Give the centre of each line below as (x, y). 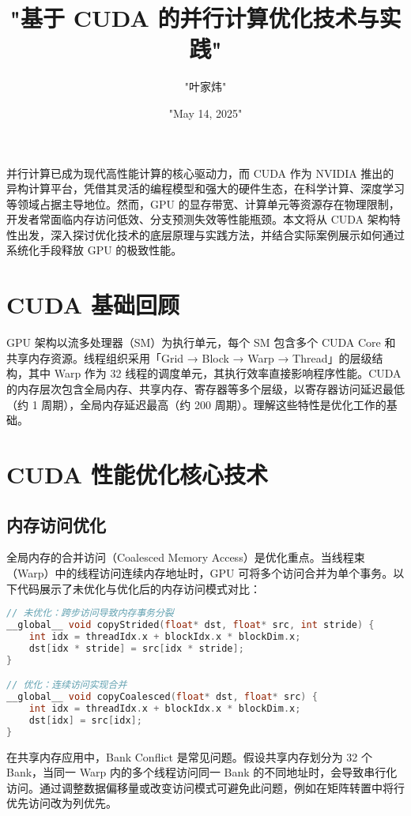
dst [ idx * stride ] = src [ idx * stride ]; (136, 648)
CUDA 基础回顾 (93, 305)
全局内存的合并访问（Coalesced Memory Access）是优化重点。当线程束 (186, 557)
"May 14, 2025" (205, 113)
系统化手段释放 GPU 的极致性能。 (94, 250)
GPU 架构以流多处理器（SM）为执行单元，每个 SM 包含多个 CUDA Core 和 (201, 342)
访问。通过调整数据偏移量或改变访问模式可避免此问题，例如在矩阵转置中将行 (205, 787)
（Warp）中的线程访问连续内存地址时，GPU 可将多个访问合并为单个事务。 (200, 572)
